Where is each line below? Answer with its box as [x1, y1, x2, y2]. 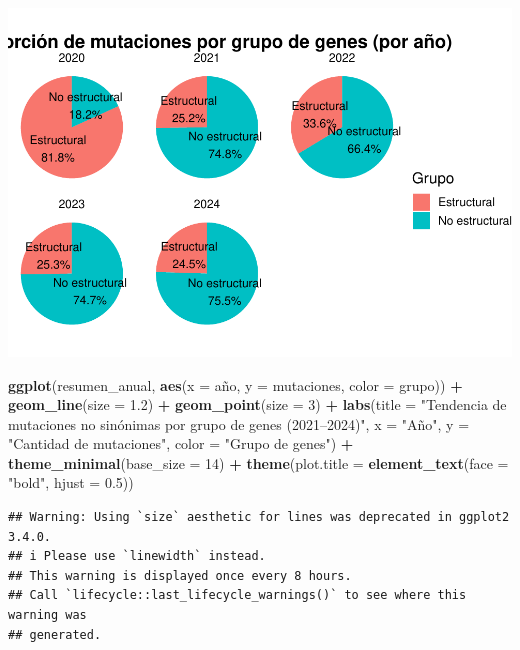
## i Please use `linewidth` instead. [8, 549, 266, 564]
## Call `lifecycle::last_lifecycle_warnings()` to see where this [8, 588, 467, 603]
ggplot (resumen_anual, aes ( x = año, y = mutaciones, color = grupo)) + [8, 374, 463, 395]
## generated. [8, 627, 102, 642]
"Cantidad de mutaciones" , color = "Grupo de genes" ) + [8, 433, 354, 454]
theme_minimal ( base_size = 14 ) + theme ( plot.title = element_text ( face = [8, 452, 509, 473]
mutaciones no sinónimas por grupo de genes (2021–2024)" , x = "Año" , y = [8, 413, 470, 434]
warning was [8, 608, 87, 623]
